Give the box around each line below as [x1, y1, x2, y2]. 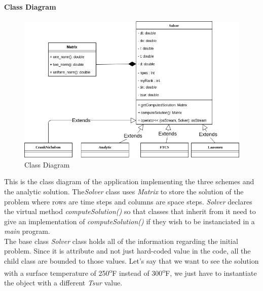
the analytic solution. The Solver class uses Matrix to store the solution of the [4, 186, 244, 196]
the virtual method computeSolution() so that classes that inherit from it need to [4, 206, 256, 217]
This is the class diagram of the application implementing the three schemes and [4, 176, 254, 187]
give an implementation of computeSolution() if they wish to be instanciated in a [4, 216, 255, 226]
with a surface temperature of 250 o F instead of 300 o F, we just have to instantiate [4, 266, 257, 278]
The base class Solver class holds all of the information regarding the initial [4, 235, 238, 246]
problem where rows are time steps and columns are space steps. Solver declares [4, 196, 252, 206]
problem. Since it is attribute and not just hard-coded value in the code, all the [4, 245, 251, 256]
